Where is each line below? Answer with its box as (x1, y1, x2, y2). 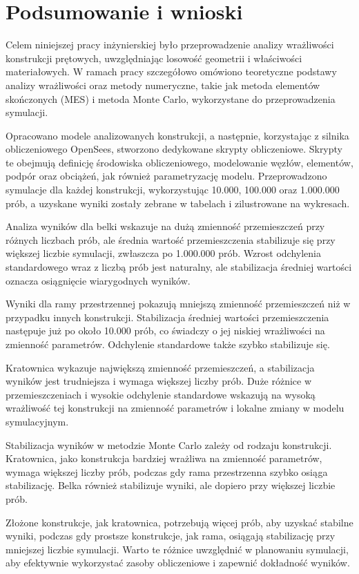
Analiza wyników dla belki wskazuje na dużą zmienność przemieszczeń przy (6, 219, 325, 233)
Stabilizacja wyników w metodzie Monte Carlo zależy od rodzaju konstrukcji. (6, 437, 332, 452)
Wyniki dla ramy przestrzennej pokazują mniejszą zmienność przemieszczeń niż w (6, 296, 351, 311)
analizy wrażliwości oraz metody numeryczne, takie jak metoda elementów (6, 77, 320, 92)
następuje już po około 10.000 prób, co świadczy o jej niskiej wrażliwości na (6, 323, 325, 338)
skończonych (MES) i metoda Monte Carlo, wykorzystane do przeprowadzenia (6, 91, 336, 106)
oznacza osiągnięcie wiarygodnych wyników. (6, 273, 191, 287)
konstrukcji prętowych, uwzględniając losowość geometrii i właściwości (6, 50, 302, 65)
